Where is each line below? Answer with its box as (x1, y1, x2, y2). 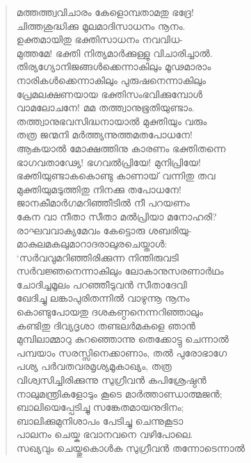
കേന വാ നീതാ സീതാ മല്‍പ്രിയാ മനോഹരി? (16, 209, 217, 223)
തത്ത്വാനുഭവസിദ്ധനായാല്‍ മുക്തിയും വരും (16, 113, 207, 128)
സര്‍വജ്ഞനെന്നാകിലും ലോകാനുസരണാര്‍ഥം (16, 263, 224, 278)
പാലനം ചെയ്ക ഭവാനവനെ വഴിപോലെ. (16, 427, 193, 441)
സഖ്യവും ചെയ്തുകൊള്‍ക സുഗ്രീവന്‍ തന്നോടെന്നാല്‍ (16, 441, 245, 455)
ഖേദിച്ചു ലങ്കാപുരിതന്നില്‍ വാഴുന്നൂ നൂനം (16, 291, 190, 305)
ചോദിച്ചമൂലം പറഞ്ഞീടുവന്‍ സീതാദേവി (16, 277, 187, 291)
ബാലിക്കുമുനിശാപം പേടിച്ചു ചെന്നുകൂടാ (16, 413, 184, 428)
